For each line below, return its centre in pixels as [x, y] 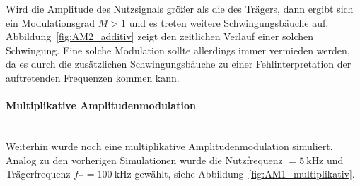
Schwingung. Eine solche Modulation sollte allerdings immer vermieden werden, [178, 50]
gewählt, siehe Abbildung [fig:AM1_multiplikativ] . [245, 174]
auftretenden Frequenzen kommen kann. [93, 77]
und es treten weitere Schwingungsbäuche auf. [229, 22]
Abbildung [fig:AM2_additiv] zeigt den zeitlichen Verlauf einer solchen [160, 36]
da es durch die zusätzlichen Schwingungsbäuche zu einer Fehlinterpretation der [179, 64]
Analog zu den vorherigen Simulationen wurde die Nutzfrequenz [144, 160]
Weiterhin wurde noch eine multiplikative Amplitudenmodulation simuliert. [169, 145]
